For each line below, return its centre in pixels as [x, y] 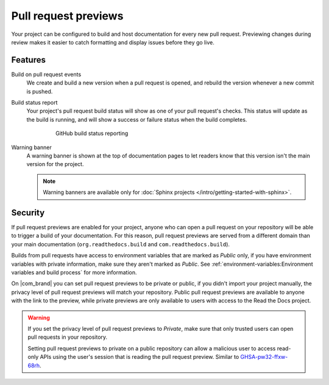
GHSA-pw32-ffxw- [264, 357]
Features [28, 60]
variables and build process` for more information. [74, 272]
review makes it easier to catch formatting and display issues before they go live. [113, 42]
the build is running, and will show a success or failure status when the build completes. [137, 119]
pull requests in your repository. [68, 337]
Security [28, 213]
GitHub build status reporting [92, 133]
